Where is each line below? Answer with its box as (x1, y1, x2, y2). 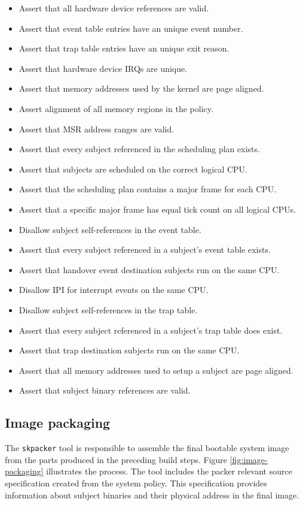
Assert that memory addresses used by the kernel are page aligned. (19, 82, 264, 95)
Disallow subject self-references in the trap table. (19, 303, 198, 316)
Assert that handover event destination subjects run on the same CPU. (19, 263, 280, 276)
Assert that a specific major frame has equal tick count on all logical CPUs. (19, 202, 296, 215)
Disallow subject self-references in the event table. (19, 223, 201, 235)
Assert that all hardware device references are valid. (19, 2, 209, 14)
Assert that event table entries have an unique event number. (19, 22, 243, 34)
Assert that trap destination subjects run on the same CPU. (19, 344, 240, 356)
